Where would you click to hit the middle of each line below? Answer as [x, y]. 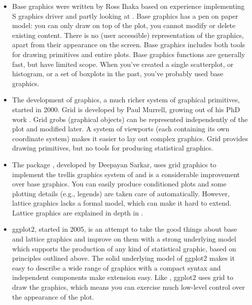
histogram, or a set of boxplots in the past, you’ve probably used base [118, 74]
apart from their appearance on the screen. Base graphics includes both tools [128, 45]
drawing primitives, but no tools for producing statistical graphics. [113, 148]
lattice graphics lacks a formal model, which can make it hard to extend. [122, 203]
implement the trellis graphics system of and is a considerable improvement [126, 174]
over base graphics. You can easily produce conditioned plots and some [119, 184]
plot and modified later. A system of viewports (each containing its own [121, 129]
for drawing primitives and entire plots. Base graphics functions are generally [129, 54]
